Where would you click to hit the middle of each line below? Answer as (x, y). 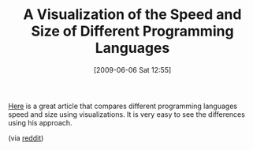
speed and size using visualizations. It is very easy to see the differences (127, 114)
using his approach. (40, 122)
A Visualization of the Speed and (132, 15)
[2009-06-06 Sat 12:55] (132, 69)
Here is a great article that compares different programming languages (123, 106)
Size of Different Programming (132, 31)
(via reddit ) (26, 138)
